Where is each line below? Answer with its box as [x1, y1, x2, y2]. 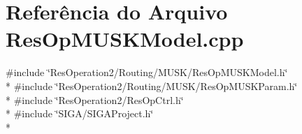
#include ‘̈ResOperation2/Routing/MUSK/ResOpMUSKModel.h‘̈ [6, 65, 288, 80]
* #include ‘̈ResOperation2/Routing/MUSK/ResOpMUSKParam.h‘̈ [6, 78, 298, 93]
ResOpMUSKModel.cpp [6, 24, 244, 53]
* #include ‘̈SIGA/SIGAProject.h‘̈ [6, 106, 154, 121]
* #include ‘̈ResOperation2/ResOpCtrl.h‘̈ [6, 92, 184, 107]
